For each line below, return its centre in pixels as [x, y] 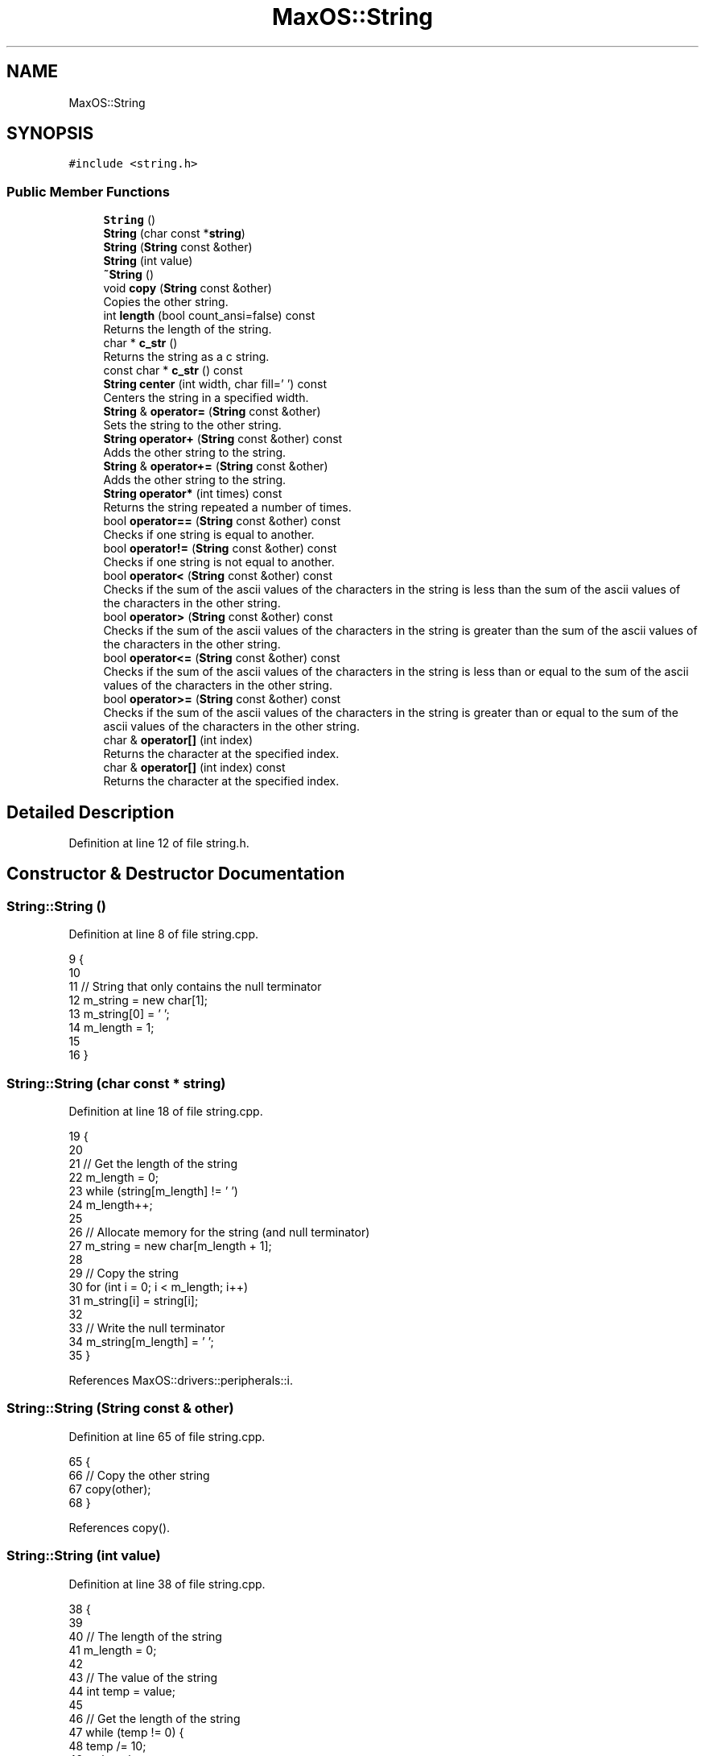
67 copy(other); [110, 1489]
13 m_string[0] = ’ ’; [119, 1014]
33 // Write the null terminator [147, 1328]
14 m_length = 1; [111, 1028]
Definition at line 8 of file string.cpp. [164, 934]
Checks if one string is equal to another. [209, 535]
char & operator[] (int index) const [194, 768]
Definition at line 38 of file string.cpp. [167, 1584]
